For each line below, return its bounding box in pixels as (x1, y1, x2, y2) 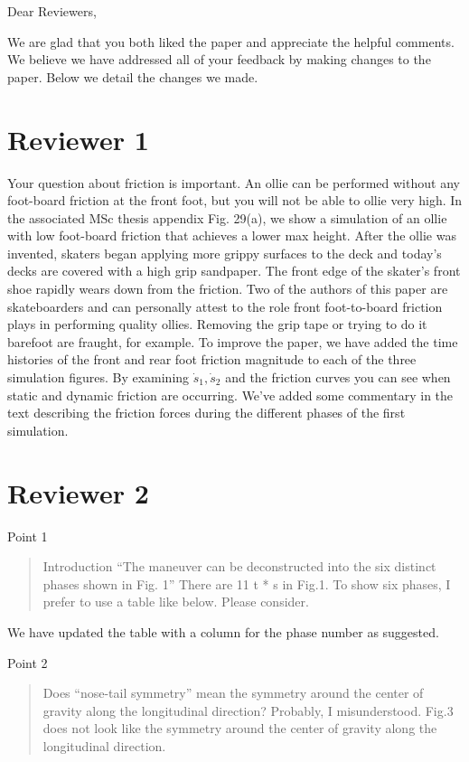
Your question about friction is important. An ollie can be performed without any (7, 173, 460, 192)
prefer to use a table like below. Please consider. (42, 592, 309, 611)
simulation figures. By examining (7, 368, 190, 387)
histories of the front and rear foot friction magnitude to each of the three (7, 350, 417, 369)
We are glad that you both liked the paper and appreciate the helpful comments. (7, 32, 455, 51)
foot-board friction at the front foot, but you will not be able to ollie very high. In (7, 191, 463, 210)
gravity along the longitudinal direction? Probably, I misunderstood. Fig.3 (42, 701, 454, 720)
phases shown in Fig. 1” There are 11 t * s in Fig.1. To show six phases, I (42, 574, 451, 593)
